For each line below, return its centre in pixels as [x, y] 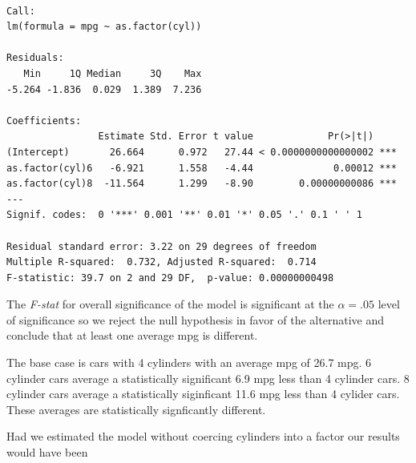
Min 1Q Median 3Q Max [113, 73]
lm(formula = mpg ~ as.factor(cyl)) [104, 27]
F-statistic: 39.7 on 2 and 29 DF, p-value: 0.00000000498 [170, 278]
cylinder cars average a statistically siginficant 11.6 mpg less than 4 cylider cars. [203, 394]
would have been [47, 452]
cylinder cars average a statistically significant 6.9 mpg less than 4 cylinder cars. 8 [208, 378]
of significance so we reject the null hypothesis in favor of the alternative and [195, 319]
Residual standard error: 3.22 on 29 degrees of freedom [162, 246]
